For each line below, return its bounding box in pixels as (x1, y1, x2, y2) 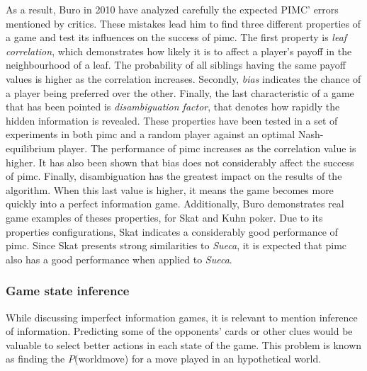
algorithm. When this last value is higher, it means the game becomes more (6, 182, 334, 197)
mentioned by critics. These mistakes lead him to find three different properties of (6, 16, 361, 30)
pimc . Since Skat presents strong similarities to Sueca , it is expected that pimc (6, 238, 347, 253)
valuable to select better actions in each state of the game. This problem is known (6, 337, 362, 352)
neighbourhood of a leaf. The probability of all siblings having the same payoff (6, 57, 346, 72)
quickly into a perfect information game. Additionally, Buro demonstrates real (6, 196, 344, 211)
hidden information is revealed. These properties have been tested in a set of (6, 113, 338, 127)
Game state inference (6, 282, 130, 299)
